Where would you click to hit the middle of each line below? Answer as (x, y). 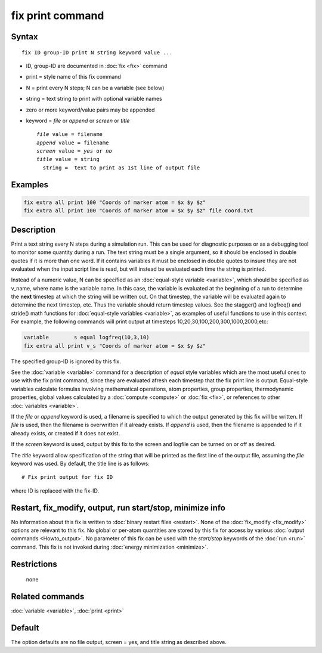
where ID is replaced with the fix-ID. (55, 490)
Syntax (24, 37)
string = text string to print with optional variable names (94, 99)
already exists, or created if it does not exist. (66, 433)
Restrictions (34, 564)
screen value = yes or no (75, 151)
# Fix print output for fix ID (67, 477)
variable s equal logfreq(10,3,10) (86, 338)
